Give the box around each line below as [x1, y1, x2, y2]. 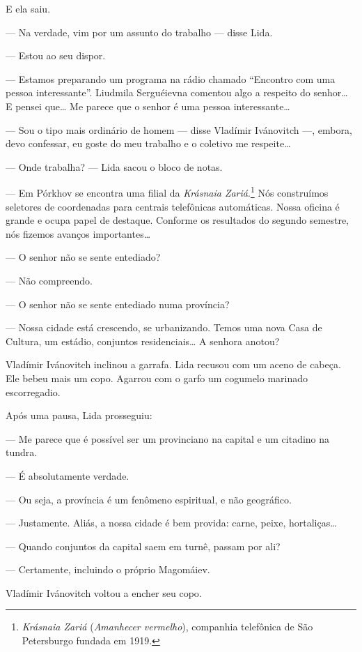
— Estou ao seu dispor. [6, 48, 106, 63]
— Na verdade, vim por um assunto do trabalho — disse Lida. [6, 24, 273, 39]
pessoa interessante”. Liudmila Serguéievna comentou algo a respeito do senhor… [6, 85, 348, 100]
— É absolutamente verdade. [6, 468, 129, 483]
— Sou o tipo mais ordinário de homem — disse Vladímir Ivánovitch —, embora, [6, 122, 352, 137]
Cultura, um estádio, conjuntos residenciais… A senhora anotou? [6, 333, 280, 348]
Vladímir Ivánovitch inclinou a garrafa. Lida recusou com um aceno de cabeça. [6, 357, 341, 372]
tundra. [6, 445, 38, 460]
